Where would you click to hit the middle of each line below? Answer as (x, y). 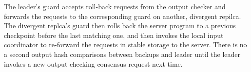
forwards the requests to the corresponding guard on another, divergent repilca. (123, 16)
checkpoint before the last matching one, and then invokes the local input (114, 35)
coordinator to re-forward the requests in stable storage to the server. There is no (125, 45)
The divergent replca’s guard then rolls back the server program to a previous (120, 26)
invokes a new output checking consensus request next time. (93, 63)
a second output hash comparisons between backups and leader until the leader (122, 54)
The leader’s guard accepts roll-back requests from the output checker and (115, 6)
